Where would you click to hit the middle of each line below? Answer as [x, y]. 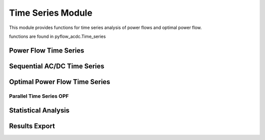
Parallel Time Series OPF [39, 96]
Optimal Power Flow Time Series [60, 82]
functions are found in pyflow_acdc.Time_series [57, 36]
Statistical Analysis [39, 111]
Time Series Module [51, 13]
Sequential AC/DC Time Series [57, 66]
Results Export [32, 126]
